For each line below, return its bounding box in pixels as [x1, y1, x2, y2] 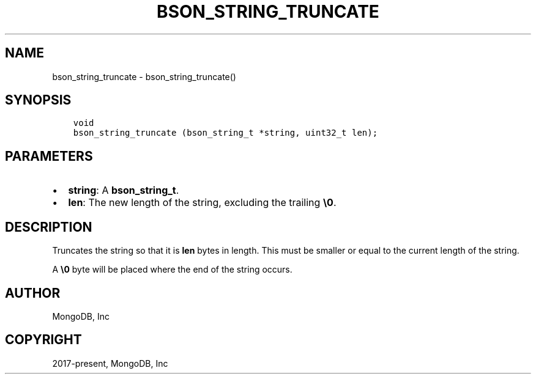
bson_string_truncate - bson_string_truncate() [52, 71, 236, 82]
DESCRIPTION [5, 219, 92, 235]
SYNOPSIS [5, 92, 72, 108]
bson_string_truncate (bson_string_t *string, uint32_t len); [73, 128, 378, 138]
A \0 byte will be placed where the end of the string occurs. [52, 264, 292, 275]
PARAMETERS [5, 148, 93, 164]
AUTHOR [5, 285, 61, 301]
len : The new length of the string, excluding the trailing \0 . [68, 196, 337, 209]
